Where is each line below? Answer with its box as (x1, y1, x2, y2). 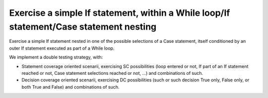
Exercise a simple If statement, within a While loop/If (9, 7, 230, 18)
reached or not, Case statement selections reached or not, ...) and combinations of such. (21, 70, 203, 76)
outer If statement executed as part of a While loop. (9, 45, 115, 51)
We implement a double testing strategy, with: (9, 54, 103, 60)
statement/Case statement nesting (9, 21, 157, 32)
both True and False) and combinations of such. (21, 84, 120, 90)
